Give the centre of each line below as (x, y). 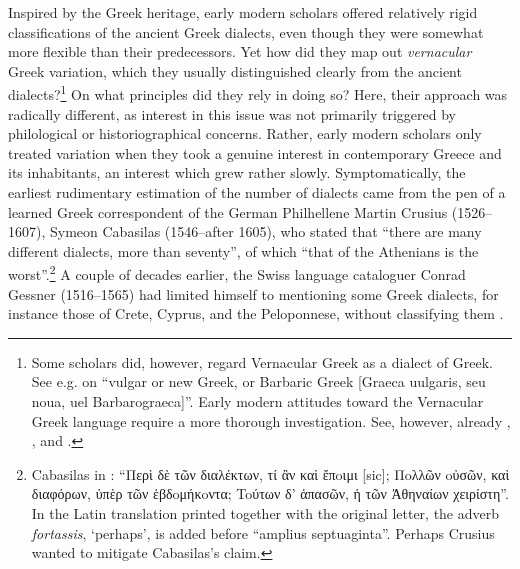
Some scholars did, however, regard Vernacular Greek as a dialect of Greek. (262, 361)
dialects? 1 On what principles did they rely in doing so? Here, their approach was (258, 93)
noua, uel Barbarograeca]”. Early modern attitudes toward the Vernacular (257, 401)
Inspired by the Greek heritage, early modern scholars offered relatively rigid (243, 12)
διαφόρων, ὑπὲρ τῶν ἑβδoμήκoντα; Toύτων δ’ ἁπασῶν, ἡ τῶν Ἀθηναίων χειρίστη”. (270, 493)
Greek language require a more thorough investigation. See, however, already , (271, 420)
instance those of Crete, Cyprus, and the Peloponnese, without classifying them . (256, 313)
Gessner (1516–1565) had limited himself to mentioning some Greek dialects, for (253, 293)
